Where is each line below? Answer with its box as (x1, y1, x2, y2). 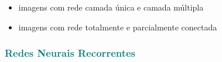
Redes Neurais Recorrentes (5, 46, 136, 60)
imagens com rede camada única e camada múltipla (18, 1, 204, 13)
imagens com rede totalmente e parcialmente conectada (18, 20, 217, 33)
